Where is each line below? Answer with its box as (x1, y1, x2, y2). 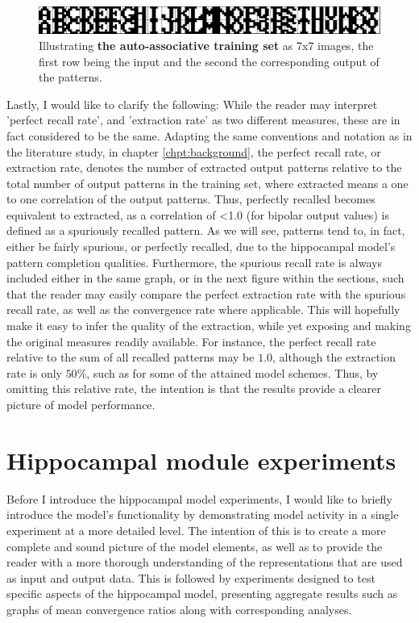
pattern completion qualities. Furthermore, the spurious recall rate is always (6, 253, 382, 270)
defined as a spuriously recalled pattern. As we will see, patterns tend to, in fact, (6, 222, 405, 239)
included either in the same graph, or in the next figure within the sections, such (6, 270, 404, 286)
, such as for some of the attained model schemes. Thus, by (86, 364, 379, 381)
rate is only (6, 364, 62, 381)
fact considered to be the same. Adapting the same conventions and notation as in (6, 127, 413, 144)
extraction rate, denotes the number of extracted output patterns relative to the (6, 159, 402, 176)
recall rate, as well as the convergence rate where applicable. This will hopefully (6, 301, 400, 318)
